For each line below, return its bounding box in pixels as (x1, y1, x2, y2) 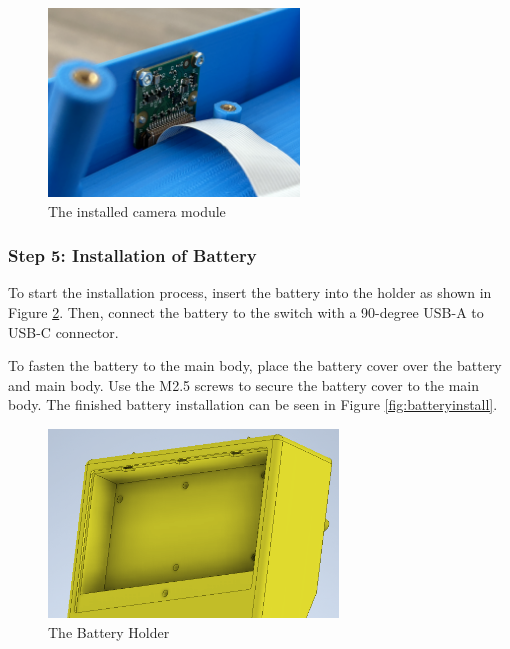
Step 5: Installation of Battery (8, 243, 257, 268)
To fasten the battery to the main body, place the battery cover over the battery (8, 355, 502, 376)
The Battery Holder (48, 621, 170, 642)
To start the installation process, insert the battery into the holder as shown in (8, 282, 492, 303)
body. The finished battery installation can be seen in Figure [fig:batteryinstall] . (8, 394, 498, 415)
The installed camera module (48, 200, 226, 221)
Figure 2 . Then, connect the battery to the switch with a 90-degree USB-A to (8, 301, 484, 322)
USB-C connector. (8, 321, 119, 342)
